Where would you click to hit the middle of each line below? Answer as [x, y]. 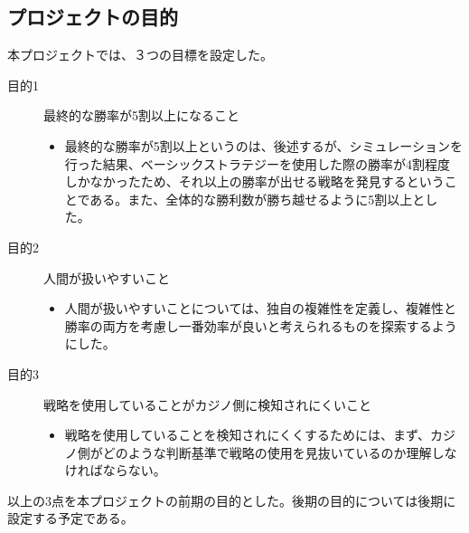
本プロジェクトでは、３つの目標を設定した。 [140, 55]
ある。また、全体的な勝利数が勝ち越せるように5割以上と [258, 199]
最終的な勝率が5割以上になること [141, 115]
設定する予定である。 [70, 518]
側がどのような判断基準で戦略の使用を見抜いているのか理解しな [267, 452]
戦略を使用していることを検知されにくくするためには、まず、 [248, 435]
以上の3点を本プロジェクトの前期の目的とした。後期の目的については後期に [232, 500]
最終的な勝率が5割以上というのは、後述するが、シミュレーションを [263, 145]
